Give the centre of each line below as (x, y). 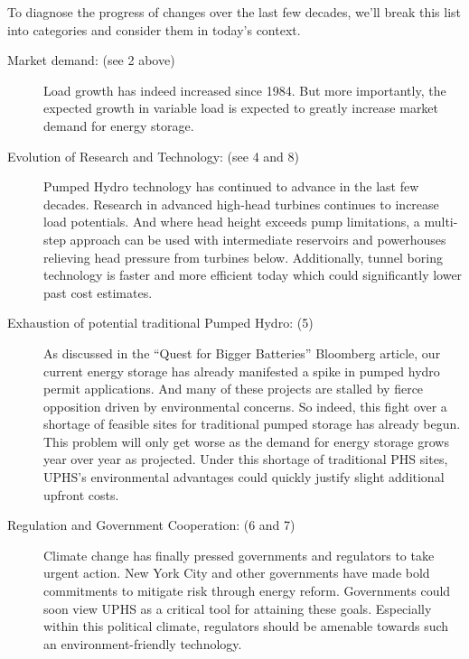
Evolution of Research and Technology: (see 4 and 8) (153, 156)
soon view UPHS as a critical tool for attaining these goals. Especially (238, 608)
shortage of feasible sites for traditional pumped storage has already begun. (252, 424)
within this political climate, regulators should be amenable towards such (246, 626)
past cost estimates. (98, 292)
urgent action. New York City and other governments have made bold (237, 573)
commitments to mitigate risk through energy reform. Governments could (247, 591)
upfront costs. (81, 494)
